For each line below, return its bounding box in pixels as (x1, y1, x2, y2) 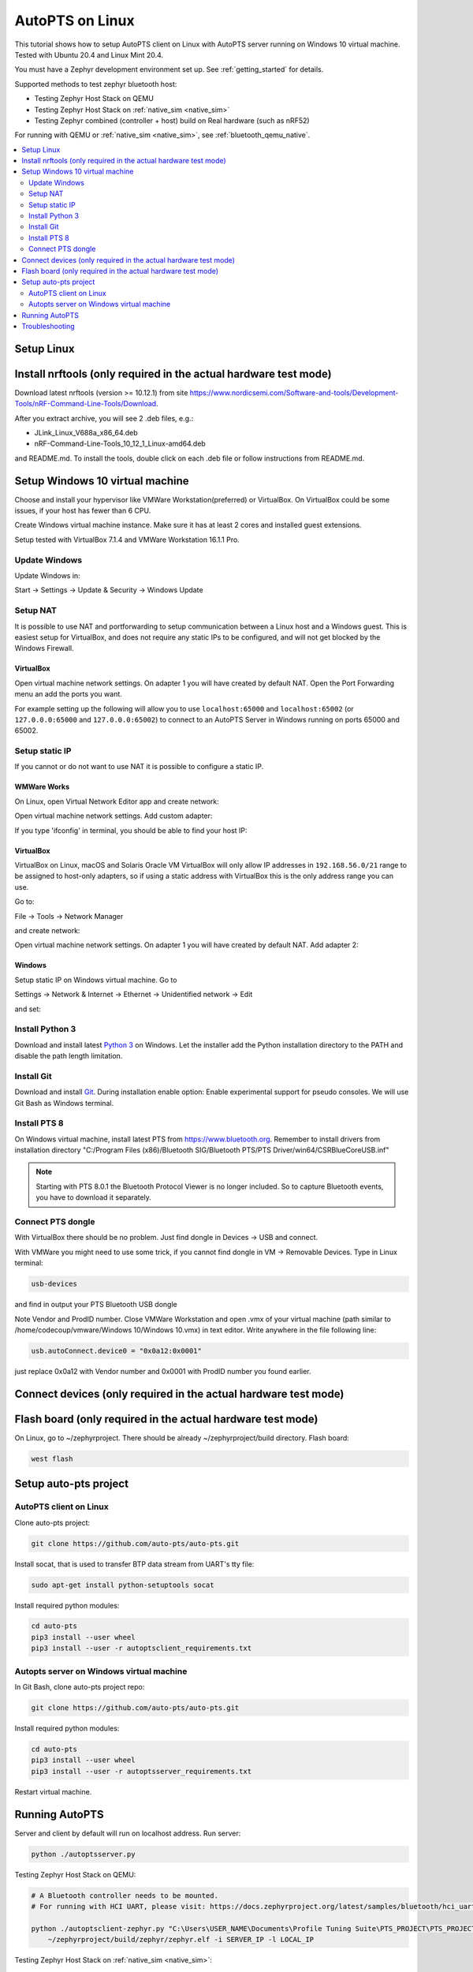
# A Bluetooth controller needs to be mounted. (31, 1891, 218, 1900)
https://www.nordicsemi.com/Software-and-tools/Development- (189, 387, 399, 398)
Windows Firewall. (14, 644, 74, 653)
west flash (31, 1454, 73, 1463)
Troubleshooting (21, 321, 75, 331)
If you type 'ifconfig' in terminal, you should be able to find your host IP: (14, 825, 248, 835)
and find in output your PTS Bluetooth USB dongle (14, 1300, 177, 1309)
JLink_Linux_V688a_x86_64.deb (34, 428, 138, 438)
